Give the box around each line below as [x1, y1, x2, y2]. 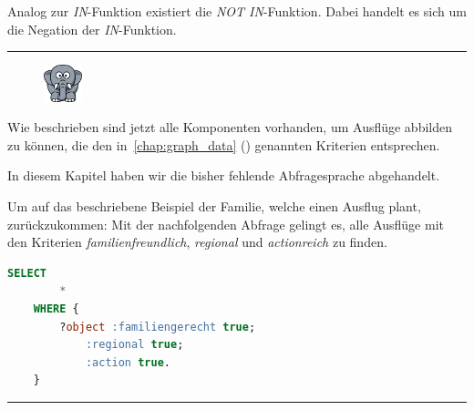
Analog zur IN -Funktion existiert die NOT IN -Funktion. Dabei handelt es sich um [7, 2, 467, 20]
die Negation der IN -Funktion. [7, 19, 177, 38]
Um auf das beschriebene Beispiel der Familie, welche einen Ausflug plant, [7, 196, 421, 215]
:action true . [85, 355, 171, 369]
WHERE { [33, 302, 79, 315]
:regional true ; [85, 338, 184, 352]
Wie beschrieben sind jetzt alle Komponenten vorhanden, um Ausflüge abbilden [7, 118, 453, 137]
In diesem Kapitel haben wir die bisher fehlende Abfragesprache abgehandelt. [7, 166, 440, 185]
